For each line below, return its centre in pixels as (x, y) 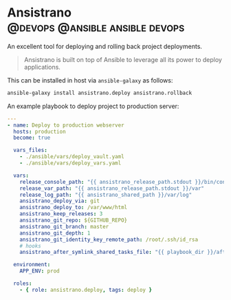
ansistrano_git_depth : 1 (55, 233)
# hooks (30, 246)
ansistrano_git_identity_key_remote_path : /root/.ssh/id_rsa (109, 239)
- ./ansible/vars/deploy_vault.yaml (72, 157)
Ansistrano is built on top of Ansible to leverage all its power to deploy (123, 59)
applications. (42, 67)
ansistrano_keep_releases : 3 (61, 214)
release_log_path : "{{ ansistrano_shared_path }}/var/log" (106, 195)
